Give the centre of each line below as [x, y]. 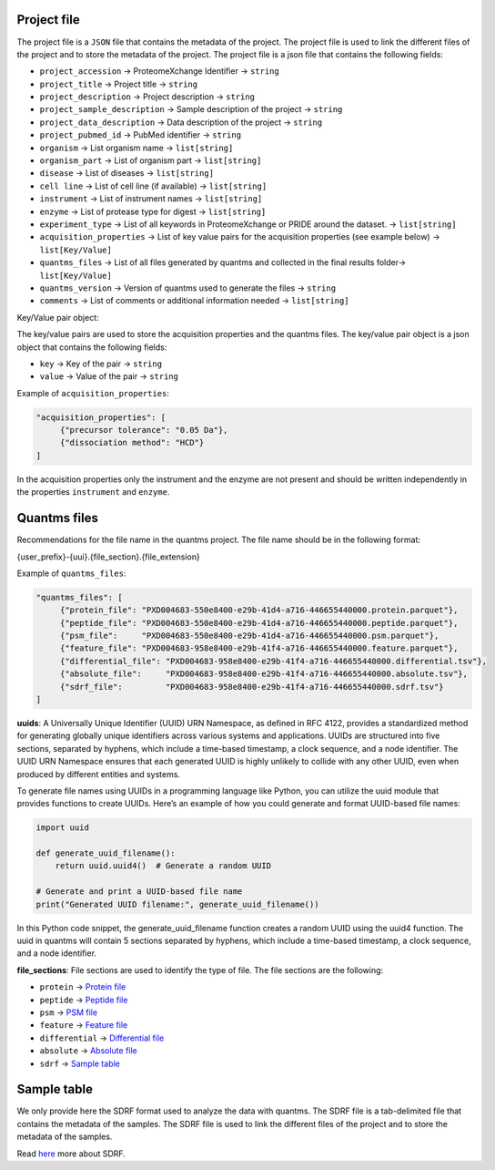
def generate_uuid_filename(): [106, 853]
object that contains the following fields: [92, 347]
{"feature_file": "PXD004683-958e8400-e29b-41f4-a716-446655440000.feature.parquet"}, [259, 648]
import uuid [63, 828]
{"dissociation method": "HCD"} [132, 443]
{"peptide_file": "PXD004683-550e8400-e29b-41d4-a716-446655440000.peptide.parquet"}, [259, 623]
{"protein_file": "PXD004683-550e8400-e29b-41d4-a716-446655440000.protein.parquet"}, [259, 610]
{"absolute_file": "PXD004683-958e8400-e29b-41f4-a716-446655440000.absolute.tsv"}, [264, 674]
